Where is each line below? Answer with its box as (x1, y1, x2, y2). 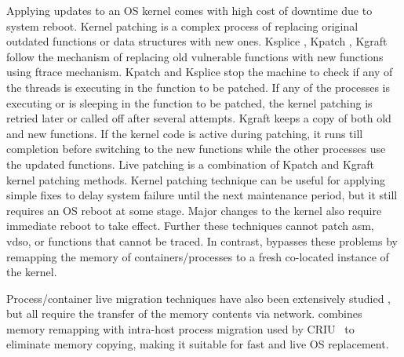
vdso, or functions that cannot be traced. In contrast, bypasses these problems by (6, 232, 398, 249)
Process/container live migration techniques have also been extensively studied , (6, 290, 391, 306)
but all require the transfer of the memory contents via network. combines (6, 305, 362, 322)
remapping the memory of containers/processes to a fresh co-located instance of (6, 248, 389, 264)
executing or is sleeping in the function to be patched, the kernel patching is (6, 94, 373, 111)
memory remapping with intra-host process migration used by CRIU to (6, 320, 355, 337)
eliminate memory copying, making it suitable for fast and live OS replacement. (6, 336, 389, 352)
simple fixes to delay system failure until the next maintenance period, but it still (6, 187, 398, 203)
